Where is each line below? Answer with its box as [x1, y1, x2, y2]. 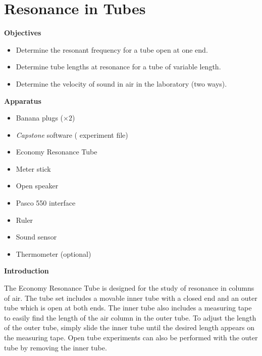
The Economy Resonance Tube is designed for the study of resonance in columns [4, 283, 254, 293]
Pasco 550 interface [16, 197, 76, 208]
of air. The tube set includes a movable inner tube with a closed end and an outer [4, 292, 257, 303]
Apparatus [4, 95, 41, 106]
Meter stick [16, 163, 51, 174]
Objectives [4, 27, 41, 38]
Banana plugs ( [16, 112, 64, 123]
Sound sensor [16, 231, 57, 242]
